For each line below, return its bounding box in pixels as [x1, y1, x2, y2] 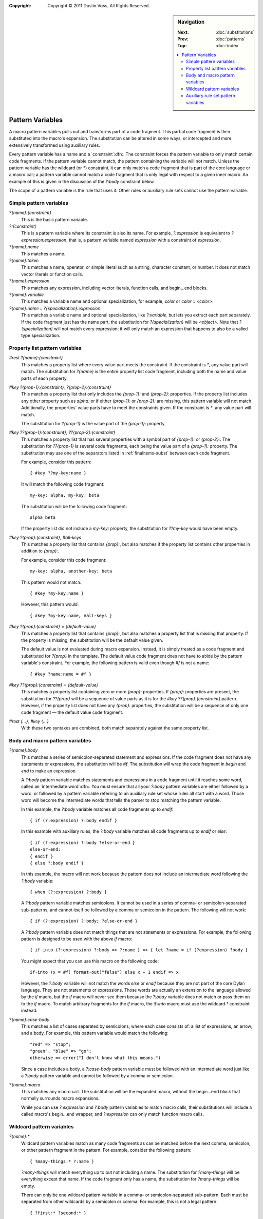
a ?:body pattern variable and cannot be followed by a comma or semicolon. [21, 1073, 174, 1079]
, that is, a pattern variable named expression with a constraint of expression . [66, 237, 221, 243]
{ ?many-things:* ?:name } [30, 1159, 94, 1164]
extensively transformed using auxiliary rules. [9, 142, 100, 148]
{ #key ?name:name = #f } [30, 671, 92, 677]
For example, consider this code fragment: [21, 557, 107, 563]
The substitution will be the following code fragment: [21, 503, 127, 509]
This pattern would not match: [21, 579, 82, 585]
